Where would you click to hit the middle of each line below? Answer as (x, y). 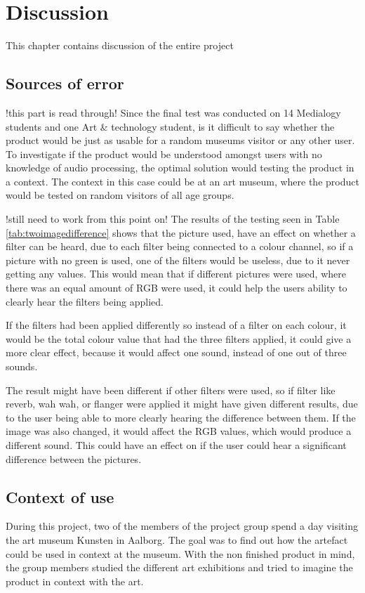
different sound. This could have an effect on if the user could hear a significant (176, 444)
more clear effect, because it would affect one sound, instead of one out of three (176, 352)
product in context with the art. (75, 581)
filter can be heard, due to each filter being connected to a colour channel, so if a (180, 246)
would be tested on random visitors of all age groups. (120, 195)
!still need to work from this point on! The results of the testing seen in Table (173, 219)
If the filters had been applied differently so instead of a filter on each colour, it (176, 325)
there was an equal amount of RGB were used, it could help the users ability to (177, 288)
